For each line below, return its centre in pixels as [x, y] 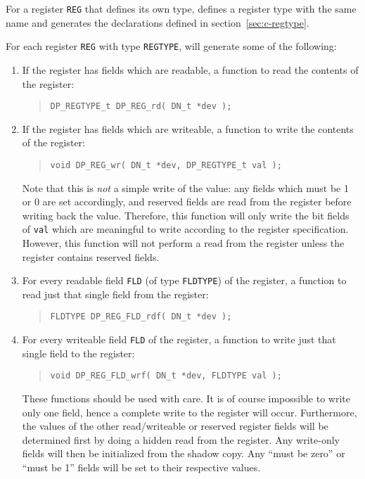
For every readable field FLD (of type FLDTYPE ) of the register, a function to [184, 280]
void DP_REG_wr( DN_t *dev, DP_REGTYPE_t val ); [166, 165]
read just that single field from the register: [115, 294]
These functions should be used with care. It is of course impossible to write [186, 398]
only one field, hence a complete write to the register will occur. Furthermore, [190, 412]
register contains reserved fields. [91, 256]
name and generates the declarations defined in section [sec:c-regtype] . [158, 22]
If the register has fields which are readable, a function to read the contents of [190, 69]
